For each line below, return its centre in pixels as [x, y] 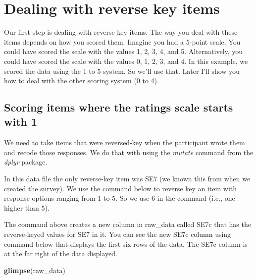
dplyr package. [26, 162]
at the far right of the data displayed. [61, 253]
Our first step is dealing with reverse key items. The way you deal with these [121, 32]
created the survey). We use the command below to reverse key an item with [121, 188]
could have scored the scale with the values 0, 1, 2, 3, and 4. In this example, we [126, 61]
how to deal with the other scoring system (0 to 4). [81, 81]
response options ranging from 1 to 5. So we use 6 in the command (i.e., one [120, 198]
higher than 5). [27, 207]
